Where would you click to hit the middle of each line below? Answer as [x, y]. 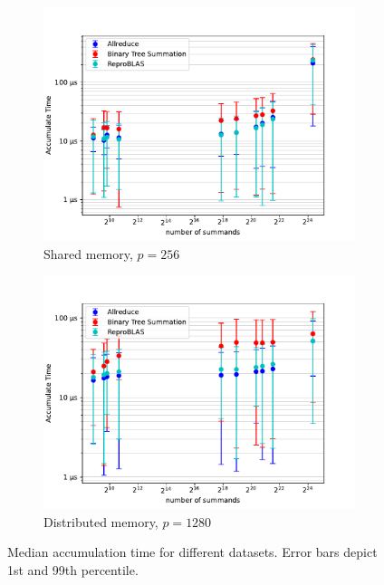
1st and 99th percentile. [73, 569]
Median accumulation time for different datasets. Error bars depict [192, 552]
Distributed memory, [101, 521]
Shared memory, [88, 253]
